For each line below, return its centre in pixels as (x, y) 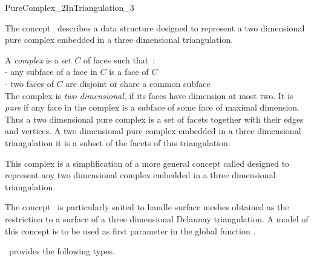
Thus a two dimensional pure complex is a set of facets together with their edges (154, 119)
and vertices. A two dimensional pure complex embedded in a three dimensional (153, 131)
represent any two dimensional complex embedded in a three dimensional (140, 175)
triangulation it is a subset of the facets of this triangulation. (118, 142)
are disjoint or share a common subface (138, 83)
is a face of (129, 72)
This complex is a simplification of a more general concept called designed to (147, 163)
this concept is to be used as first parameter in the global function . (130, 230)
